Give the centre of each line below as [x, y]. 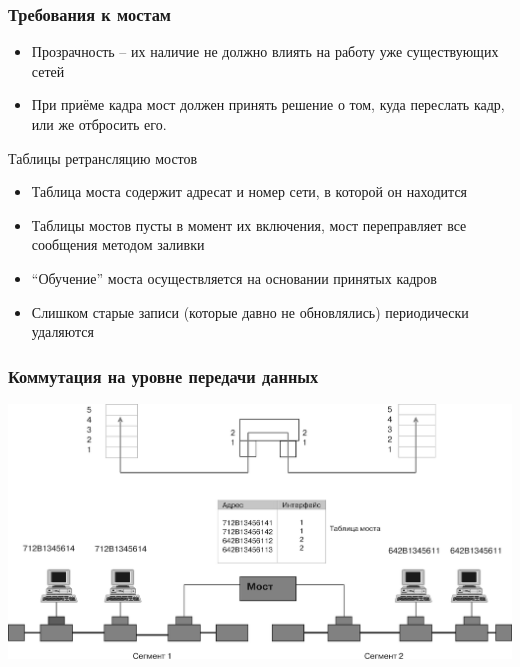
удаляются [63, 331]
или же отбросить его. [99, 124]
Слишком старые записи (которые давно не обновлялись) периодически [250, 311]
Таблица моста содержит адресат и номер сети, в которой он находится [249, 191]
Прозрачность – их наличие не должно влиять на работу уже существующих [265, 51]
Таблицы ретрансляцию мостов [103, 157]
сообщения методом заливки [118, 244]
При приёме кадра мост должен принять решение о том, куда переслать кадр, [268, 104]
